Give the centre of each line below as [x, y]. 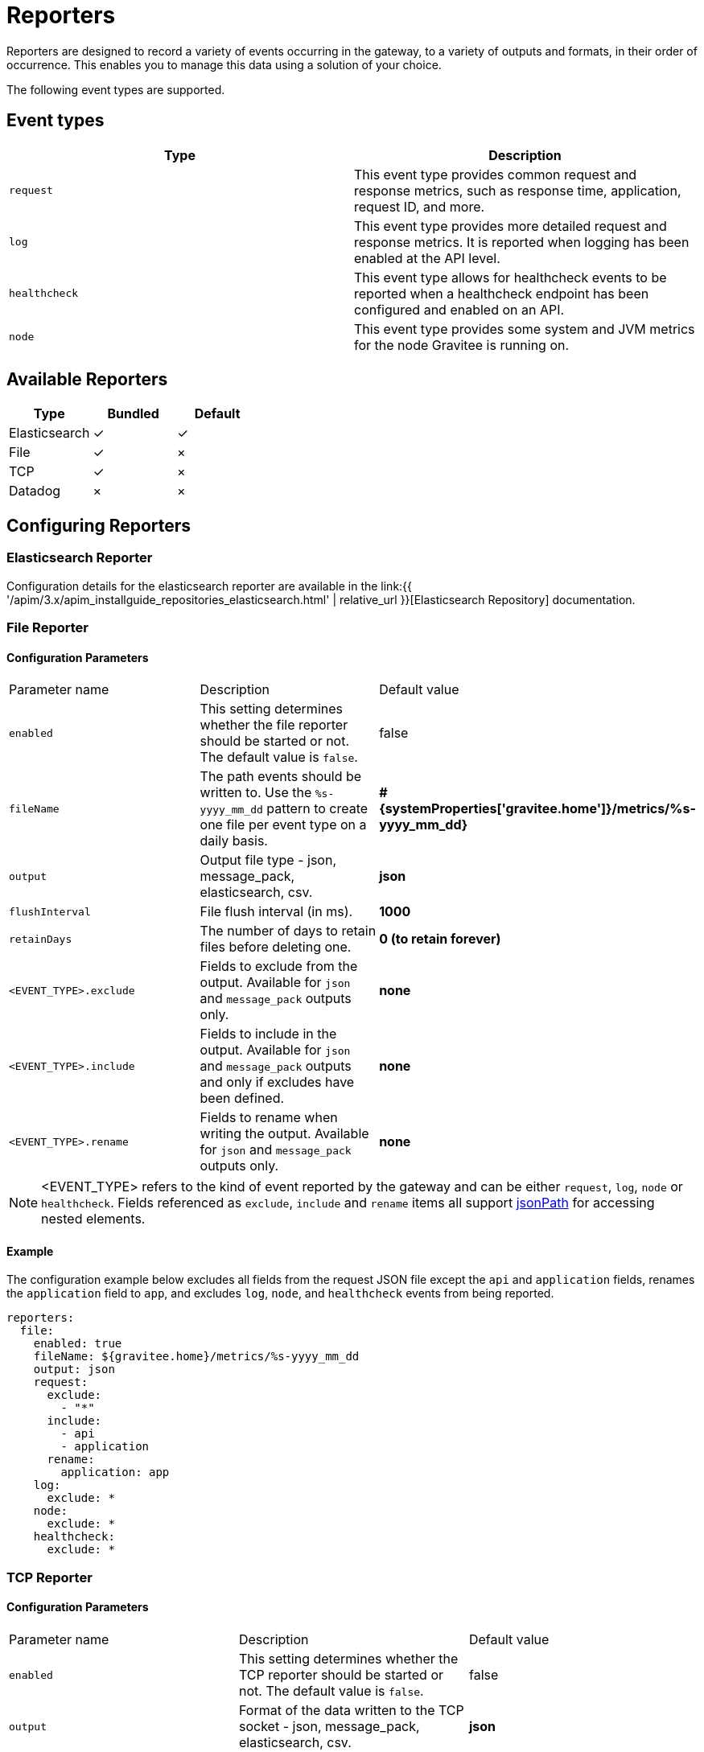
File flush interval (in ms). [276, 912]
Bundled [133, 414]
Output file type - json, [268, 860]
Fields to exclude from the [279, 966]
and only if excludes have [277, 1082]
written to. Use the [256, 793]
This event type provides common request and [496, 174]
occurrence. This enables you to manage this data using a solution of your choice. [224, 64]
